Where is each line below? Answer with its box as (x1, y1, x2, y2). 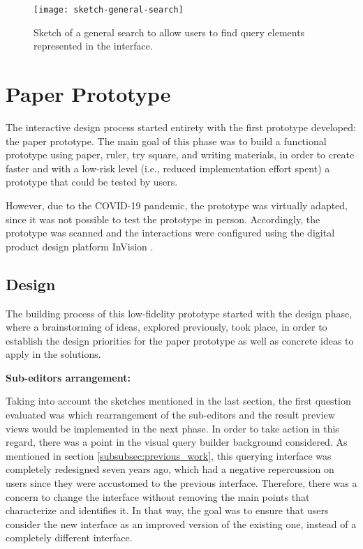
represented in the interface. (34, 38, 153, 53)
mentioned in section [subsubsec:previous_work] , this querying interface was (6, 448, 332, 462)
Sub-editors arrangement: (6, 370, 131, 384)
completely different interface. (6, 530, 133, 545)
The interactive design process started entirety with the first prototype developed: (6, 119, 356, 134)
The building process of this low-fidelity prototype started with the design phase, (6, 306, 353, 320)
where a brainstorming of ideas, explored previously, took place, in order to (6, 319, 327, 334)
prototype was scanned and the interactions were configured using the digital (6, 225, 335, 240)
